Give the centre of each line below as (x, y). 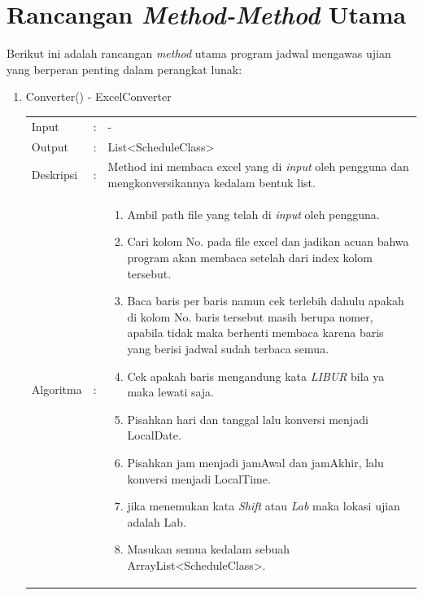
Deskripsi (55, 175)
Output (50, 146)
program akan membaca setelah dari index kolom (250, 257)
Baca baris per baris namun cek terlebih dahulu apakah (266, 301)
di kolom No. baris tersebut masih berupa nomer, (250, 316)
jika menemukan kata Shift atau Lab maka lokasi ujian (264, 506)
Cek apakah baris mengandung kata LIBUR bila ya (256, 376)
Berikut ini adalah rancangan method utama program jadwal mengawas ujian (199, 53)
